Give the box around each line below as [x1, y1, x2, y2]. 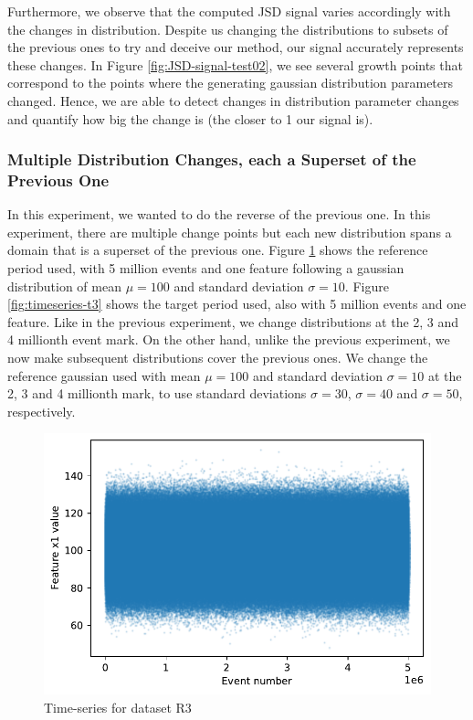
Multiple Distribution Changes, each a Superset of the [7, 148, 416, 171]
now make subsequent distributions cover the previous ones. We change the [7, 348, 428, 367]
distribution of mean [7, 276, 121, 295]
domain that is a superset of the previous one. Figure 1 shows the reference [7, 240, 428, 259]
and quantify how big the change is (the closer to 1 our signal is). [7, 109, 373, 128]
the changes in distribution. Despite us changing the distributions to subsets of [7, 19, 448, 38]
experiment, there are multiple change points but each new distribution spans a [7, 222, 452, 241]
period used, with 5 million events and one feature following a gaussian [7, 259, 405, 278]
